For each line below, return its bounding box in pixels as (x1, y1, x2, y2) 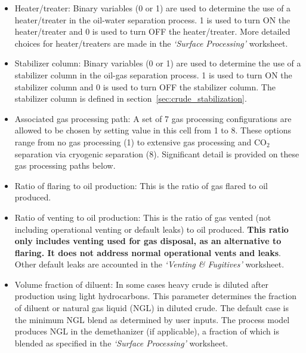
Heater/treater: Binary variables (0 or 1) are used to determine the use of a (14, 2, 291, 14)
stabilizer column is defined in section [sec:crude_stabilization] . (14, 92, 247, 105)
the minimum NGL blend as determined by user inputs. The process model (14, 313, 290, 325)
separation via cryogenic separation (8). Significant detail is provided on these (14, 147, 299, 160)
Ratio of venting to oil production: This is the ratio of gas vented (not (14, 211, 271, 223)
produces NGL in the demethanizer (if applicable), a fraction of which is (14, 325, 279, 337)
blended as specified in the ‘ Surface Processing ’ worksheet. (14, 336, 228, 349)
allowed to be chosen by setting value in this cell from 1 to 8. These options (14, 124, 291, 136)
